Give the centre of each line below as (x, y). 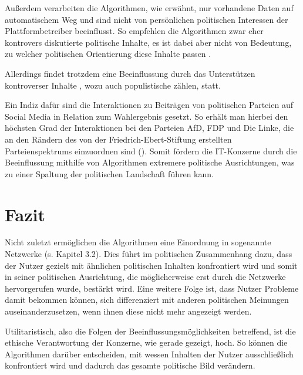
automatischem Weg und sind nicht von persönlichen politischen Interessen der (147, 19)
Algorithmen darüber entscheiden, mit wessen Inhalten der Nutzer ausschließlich (149, 354)
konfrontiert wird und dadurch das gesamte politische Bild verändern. (130, 365)
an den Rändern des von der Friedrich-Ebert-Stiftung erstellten (118, 139)
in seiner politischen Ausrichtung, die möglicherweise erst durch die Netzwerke (145, 277)
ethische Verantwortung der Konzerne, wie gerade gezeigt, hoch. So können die (146, 342)
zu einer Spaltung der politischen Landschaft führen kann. (109, 173)
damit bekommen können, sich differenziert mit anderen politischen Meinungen (147, 300)
